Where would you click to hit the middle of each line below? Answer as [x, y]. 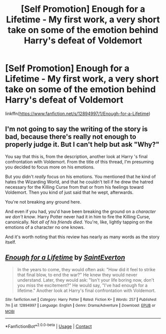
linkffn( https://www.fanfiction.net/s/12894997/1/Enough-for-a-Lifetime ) [78, 113]
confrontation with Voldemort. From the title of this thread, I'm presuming [80, 162]
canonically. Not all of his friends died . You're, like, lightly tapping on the [79, 222]
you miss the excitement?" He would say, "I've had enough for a [82, 285]
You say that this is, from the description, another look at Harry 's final [76, 156]
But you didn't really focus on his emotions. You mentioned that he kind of [81, 176]
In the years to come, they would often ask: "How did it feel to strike [86, 269]
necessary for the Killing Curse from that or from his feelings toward [75, 187]
